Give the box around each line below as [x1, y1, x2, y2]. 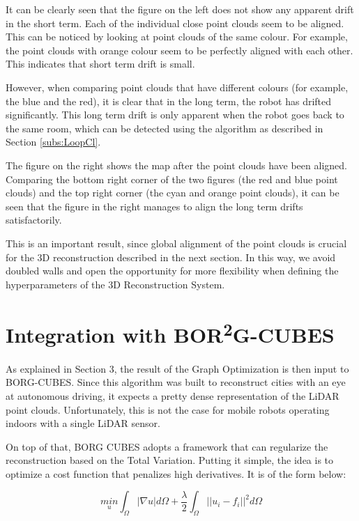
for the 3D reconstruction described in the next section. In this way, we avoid [6, 249, 336, 264]
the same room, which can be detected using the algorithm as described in [6, 120, 323, 135]
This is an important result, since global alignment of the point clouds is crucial [6, 235, 347, 250]
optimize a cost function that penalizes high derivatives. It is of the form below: [6, 466, 346, 481]
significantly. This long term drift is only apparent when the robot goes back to [6, 107, 344, 122]
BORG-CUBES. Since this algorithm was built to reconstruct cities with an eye [6, 375, 346, 389]
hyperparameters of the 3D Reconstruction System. [6, 277, 225, 291]
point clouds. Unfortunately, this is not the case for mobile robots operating [6, 402, 330, 417]
